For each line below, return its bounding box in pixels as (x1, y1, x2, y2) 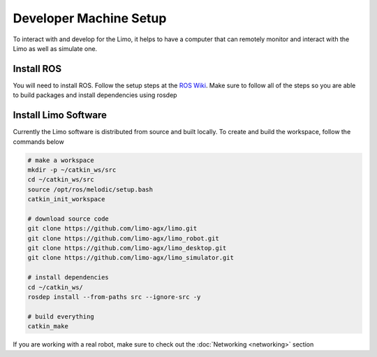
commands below (13, 137, 64, 146)
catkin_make (27, 322, 69, 330)
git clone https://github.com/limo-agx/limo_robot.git (27, 234, 219, 242)
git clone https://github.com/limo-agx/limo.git (27, 224, 198, 233)
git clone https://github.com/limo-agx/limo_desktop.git (27, 245, 227, 252)
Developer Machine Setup (13, 10, 167, 26)
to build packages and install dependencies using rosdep (13, 91, 177, 99)
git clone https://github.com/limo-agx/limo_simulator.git (27, 254, 234, 262)
